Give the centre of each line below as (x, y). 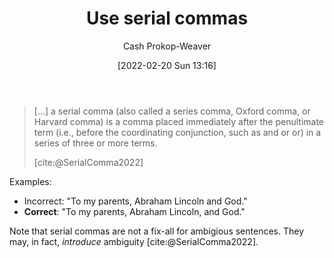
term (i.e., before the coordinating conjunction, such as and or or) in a (177, 132)
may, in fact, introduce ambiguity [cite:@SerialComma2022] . (134, 241)
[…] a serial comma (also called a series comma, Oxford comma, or (172, 111)
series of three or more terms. (95, 143)
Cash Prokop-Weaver (167, 46)
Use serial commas (167, 18)
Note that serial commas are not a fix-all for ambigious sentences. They (157, 231)
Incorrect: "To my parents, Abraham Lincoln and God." (135, 201)
